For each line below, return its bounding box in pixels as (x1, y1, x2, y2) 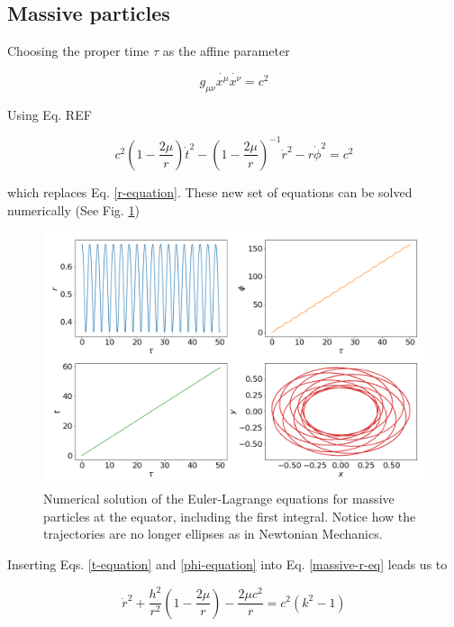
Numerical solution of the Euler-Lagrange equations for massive (43, 489, 395, 508)
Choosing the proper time (7, 41, 150, 60)
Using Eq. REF (7, 104, 92, 123)
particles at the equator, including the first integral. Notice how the (43, 506, 416, 525)
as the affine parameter (162, 41, 290, 60)
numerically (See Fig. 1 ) (7, 200, 140, 219)
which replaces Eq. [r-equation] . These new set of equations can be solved (7, 182, 413, 201)
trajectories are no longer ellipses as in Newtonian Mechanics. (43, 524, 383, 543)
